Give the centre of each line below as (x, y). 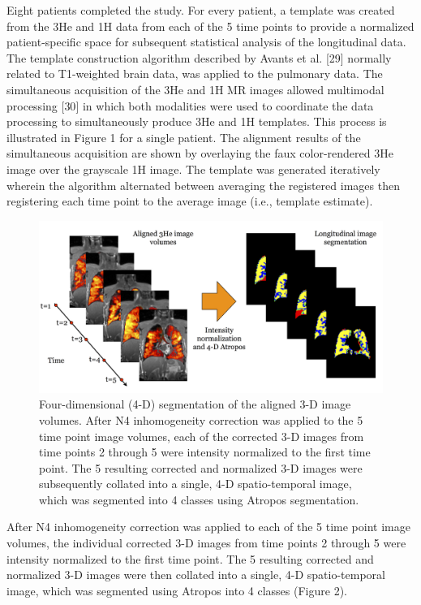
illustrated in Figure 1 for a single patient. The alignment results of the (184, 137)
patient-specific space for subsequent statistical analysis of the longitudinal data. (206, 42)
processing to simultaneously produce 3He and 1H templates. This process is (197, 121)
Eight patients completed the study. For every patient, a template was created (201, 10)
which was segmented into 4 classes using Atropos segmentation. (199, 499)
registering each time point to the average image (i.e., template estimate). (190, 201)
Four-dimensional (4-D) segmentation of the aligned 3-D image (195, 404)
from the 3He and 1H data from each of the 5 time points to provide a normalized (210, 26)
